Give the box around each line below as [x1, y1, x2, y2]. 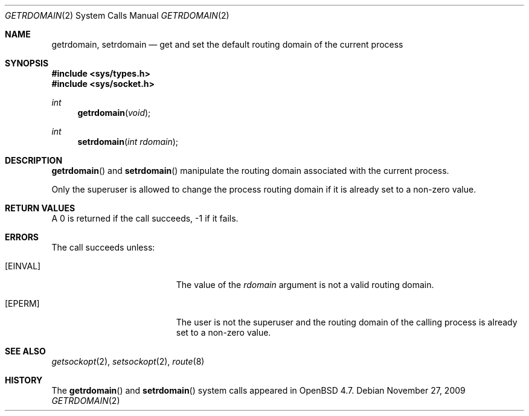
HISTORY [5, 375, 43, 385]
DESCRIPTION [5, 155, 63, 165]
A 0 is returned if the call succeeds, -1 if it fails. [51, 213, 239, 223]
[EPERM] [5, 298, 40, 309]
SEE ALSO [5, 346, 46, 356]
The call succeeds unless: [51, 242, 155, 252]
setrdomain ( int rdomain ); [77, 136, 179, 147]
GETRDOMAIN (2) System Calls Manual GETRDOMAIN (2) [5, 10, 229, 21]
